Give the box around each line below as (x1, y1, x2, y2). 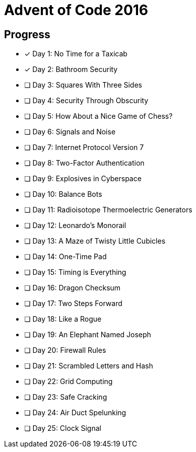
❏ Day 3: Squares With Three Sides (24, 81, 142, 90)
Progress (4, 28, 50, 41)
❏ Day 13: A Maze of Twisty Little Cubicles (24, 237, 166, 246)
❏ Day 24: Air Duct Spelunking (24, 408, 126, 417)
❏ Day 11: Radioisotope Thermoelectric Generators (24, 205, 192, 214)
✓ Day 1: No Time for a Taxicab (24, 49, 127, 58)
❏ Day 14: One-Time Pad (24, 252, 107, 261)
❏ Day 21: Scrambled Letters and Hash (24, 361, 153, 370)
